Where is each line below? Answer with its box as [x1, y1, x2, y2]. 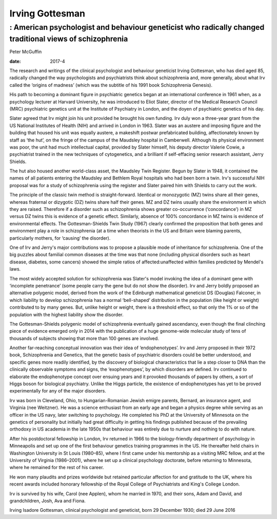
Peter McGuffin [9, 49, 42, 55]
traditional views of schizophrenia [9, 34, 128, 44]
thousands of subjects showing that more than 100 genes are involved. [9, 335, 159, 342]
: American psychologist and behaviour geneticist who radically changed [9, 23, 265, 32]
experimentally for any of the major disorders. [9, 388, 106, 394]
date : [9, 58, 21, 64]
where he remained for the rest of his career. [9, 464, 104, 471]
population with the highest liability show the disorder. [9, 311, 124, 317]
